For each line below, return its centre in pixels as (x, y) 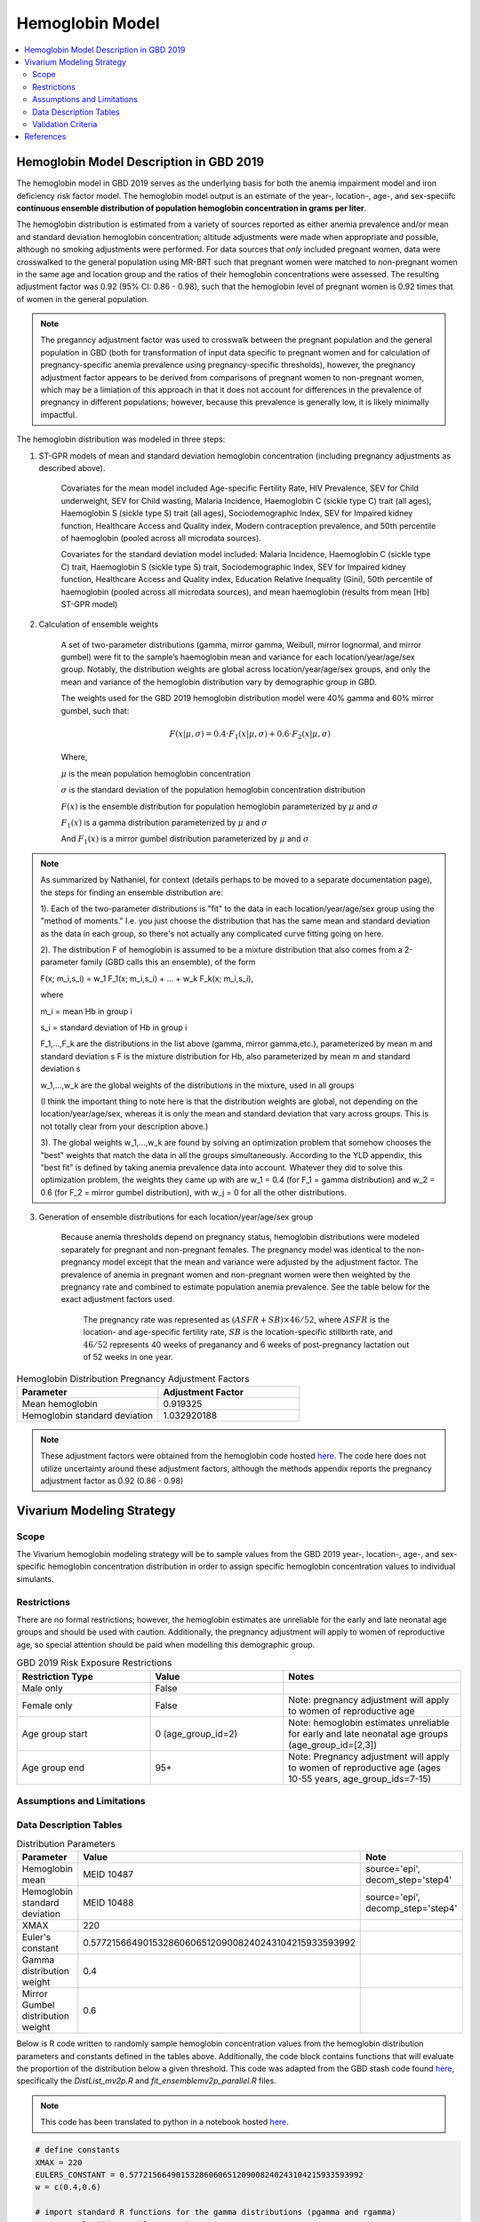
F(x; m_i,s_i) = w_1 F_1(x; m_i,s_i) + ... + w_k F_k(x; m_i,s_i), (147, 979)
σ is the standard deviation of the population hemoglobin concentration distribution (213, 790)
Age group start (55, 1733)
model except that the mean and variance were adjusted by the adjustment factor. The (260, 1262)
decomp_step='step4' (412, 1908)
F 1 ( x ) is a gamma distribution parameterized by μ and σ (164, 823)
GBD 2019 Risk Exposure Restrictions (94, 1663)
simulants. (35, 1579)
